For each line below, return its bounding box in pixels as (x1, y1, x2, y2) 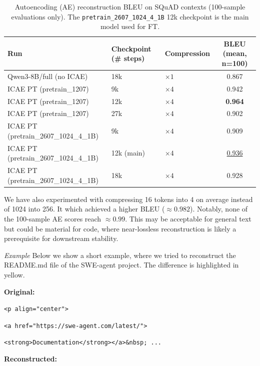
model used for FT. (100, 21, 160, 31)
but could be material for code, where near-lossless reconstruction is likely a (4, 223, 236, 233)
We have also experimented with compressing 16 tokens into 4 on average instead (4, 193, 253, 204)
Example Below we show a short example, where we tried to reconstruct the (4, 249, 236, 260)
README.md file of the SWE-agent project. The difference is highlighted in (4, 259, 239, 270)
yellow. (4, 269, 25, 279)
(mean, (222, 48, 247, 58)
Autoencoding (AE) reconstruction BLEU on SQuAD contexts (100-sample (14, 1, 245, 11)
